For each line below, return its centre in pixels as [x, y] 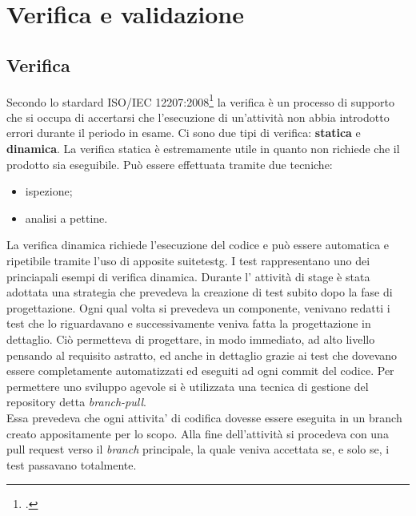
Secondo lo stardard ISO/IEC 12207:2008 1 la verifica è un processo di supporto [200, 100]
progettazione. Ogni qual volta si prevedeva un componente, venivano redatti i [198, 307]
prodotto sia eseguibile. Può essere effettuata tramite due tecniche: [170, 164]
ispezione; [49, 191]
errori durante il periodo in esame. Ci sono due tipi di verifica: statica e [184, 133]
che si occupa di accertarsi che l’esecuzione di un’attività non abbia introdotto [198, 117]
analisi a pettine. [66, 218]
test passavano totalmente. [72, 464]
